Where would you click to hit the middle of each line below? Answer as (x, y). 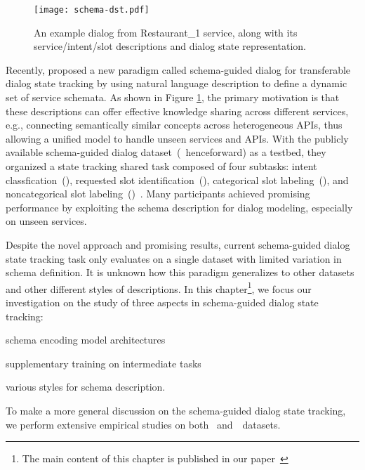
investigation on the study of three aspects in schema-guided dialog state (162, 302)
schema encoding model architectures (86, 340)
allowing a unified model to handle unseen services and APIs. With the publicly (177, 138)
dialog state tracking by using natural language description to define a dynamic (177, 83)
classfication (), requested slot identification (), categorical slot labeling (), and (177, 179)
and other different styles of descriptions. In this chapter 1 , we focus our (159, 287)
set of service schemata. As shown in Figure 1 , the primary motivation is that (173, 97)
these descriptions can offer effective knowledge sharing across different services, (177, 111)
